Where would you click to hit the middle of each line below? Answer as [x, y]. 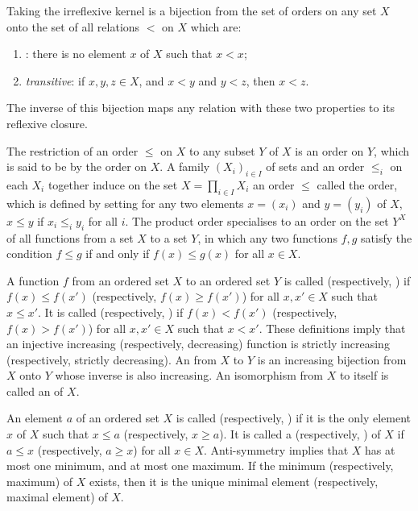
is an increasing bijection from [332, 359]
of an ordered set [118, 418]
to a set [169, 237]
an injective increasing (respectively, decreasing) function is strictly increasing [198, 344]
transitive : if [55, 80]
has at [380, 449]
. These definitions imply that [332, 328]
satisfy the [387, 237]
